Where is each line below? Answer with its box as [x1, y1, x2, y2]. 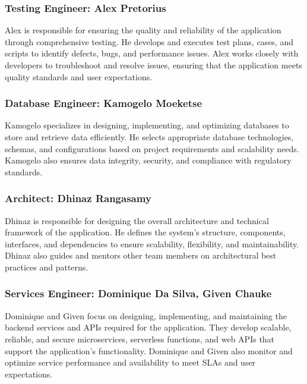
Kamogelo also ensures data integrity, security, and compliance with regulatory [5, 154, 292, 166]
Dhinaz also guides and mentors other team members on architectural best [5, 249, 277, 262]
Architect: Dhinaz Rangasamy [5, 191, 151, 206]
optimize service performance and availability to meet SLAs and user [5, 356, 256, 369]
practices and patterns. [5, 260, 88, 273]
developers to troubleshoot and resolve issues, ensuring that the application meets [5, 59, 302, 71]
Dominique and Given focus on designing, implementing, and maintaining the [5, 309, 287, 322]
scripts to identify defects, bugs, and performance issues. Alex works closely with [5, 47, 299, 59]
